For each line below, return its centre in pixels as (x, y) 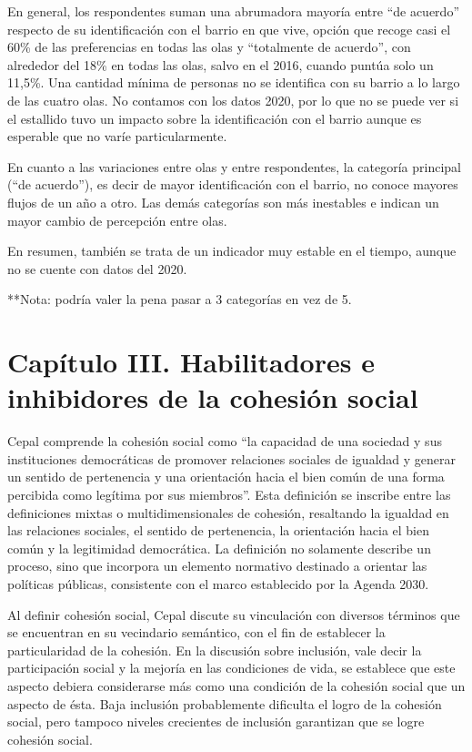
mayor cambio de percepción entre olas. (117, 220)
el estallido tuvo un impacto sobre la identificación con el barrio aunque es (215, 118)
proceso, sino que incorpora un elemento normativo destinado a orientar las (217, 566)
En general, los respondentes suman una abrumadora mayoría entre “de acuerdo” (233, 11)
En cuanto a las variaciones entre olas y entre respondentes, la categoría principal (234, 166)
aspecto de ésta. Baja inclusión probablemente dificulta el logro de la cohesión (225, 703)
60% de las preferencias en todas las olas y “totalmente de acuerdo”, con (209, 47)
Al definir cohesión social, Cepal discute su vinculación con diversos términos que (234, 614)
